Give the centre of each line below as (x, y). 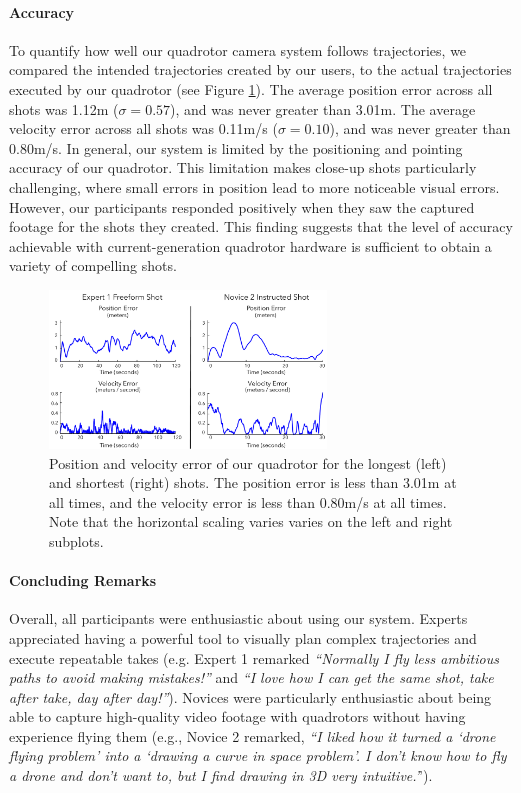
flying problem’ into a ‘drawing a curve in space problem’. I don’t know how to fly (258, 755)
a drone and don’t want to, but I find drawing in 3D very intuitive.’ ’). (221, 775)
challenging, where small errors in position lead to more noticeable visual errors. (254, 186)
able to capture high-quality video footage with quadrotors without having (237, 716)
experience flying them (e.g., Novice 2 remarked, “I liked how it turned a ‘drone (252, 735)
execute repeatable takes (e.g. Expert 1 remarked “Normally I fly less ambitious (254, 657)
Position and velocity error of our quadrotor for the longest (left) (248, 462)
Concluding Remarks (83, 580)
